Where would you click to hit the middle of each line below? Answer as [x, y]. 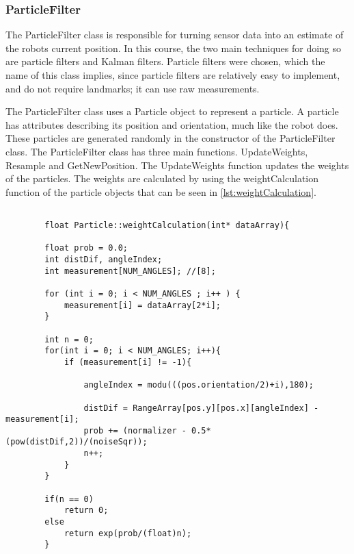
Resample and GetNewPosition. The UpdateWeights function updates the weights [177, 165]
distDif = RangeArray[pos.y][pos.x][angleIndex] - [201, 408]
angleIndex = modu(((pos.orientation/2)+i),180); [199, 385]
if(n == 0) [69, 499]
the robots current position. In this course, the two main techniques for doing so [174, 48]
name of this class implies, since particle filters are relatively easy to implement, [173, 75]
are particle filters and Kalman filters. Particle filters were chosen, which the [165, 61]
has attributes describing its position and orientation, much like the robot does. [172, 124]
